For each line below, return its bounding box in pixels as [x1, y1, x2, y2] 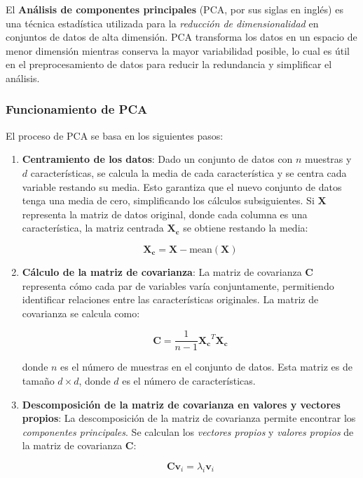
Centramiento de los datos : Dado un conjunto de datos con [22, 152, 293, 166]
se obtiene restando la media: [183, 220, 308, 235]
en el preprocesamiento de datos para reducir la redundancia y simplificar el [6, 57, 332, 72]
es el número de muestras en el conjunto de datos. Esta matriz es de [60, 359, 352, 374]
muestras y [305, 152, 352, 166]
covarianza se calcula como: [22, 305, 140, 320]
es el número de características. [122, 373, 256, 387]
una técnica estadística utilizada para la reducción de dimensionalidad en [6, 15, 319, 30]
